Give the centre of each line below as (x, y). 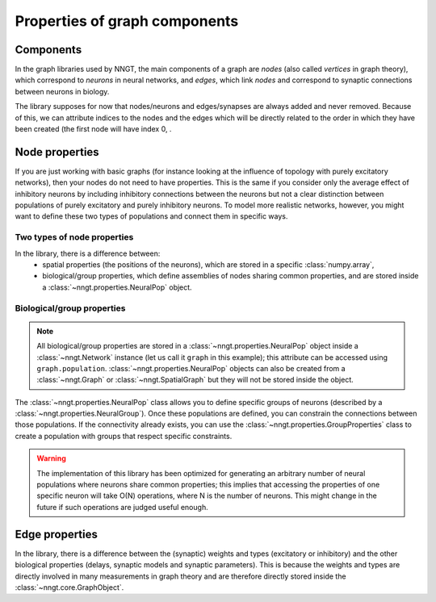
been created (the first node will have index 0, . (93, 129)
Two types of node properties (74, 237)
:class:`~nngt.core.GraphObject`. (69, 587)
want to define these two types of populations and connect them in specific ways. (151, 216)
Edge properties (57, 534)
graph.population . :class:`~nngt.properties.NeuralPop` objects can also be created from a (191, 368)
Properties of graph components (127, 21)
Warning (51, 458)
